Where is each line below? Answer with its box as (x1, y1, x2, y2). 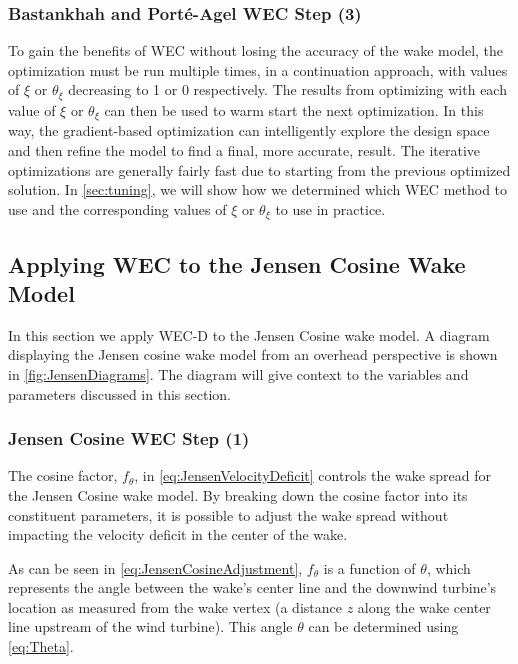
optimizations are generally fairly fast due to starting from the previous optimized (8, 159, 511, 180)
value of (8, 99, 56, 120)
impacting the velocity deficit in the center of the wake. (8, 524, 348, 545)
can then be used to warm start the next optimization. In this (104, 99, 484, 120)
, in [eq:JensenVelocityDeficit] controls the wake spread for (134, 465, 491, 486)
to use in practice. (275, 198, 386, 219)
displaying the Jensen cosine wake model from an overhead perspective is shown (8, 344, 498, 365)
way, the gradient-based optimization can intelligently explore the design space (8, 120, 490, 141)
